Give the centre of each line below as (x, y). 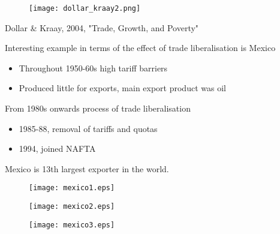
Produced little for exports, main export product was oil (122, 88)
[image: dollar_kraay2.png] (85, 8)
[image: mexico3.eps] (72, 225)
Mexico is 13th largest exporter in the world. (87, 168)
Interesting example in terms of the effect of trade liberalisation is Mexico (140, 48)
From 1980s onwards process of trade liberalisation (98, 108)
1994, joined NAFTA (57, 148)
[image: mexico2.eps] (72, 207)
